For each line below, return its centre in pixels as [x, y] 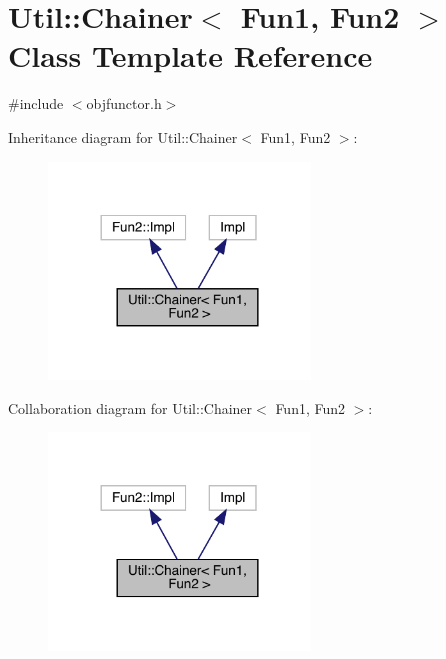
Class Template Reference [190, 55]
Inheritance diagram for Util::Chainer [123, 136]
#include [36, 103]
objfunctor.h [124, 103]
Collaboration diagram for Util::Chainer [130, 407]
